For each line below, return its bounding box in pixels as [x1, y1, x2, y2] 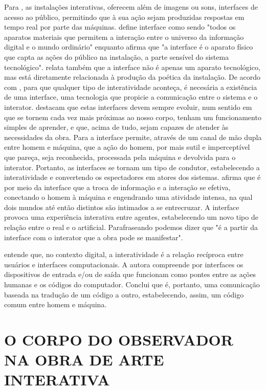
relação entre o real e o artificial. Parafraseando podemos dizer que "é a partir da [4, 222, 258, 233]
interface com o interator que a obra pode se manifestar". [4, 232, 183, 242]
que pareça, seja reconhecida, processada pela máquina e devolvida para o [4, 151, 236, 162]
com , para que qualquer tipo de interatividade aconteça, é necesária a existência [4, 81, 257, 92]
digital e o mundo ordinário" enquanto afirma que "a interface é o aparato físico [4, 41, 253, 52]
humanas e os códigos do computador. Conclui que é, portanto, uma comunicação [4, 279, 260, 290]
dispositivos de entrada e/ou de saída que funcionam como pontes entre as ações [4, 269, 256, 280]
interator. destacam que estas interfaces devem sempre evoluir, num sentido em [4, 101, 252, 112]
